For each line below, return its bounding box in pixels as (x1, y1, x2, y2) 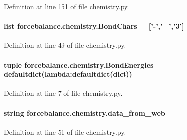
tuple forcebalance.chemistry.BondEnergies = (4, 59, 163, 70)
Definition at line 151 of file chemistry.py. (4, 1, 129, 11)
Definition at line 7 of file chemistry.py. (4, 88, 123, 98)
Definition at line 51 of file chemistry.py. (4, 126, 126, 137)
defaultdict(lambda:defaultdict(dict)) (4, 69, 132, 79)
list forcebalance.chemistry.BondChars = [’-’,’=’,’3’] (4, 21, 184, 31)
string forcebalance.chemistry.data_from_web (4, 107, 165, 118)
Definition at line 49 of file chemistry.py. (4, 40, 126, 50)
